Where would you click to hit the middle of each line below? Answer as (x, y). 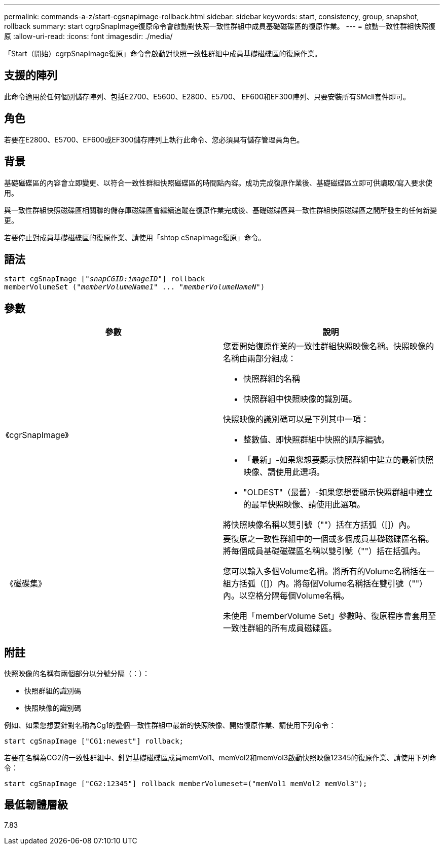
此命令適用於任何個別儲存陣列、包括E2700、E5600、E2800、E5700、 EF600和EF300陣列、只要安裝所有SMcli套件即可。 (207, 96)
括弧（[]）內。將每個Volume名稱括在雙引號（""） (334, 584)
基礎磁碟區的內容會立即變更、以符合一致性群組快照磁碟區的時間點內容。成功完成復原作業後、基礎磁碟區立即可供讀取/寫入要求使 (218, 182)
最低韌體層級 (36, 805)
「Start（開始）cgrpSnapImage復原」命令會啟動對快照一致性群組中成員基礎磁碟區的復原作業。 (163, 53)
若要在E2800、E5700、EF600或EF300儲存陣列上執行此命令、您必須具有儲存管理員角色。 (154, 139)
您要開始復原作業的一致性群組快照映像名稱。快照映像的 (329, 346)
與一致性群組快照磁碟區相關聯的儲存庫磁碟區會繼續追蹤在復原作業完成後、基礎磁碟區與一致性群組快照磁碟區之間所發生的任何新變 (220, 210)
